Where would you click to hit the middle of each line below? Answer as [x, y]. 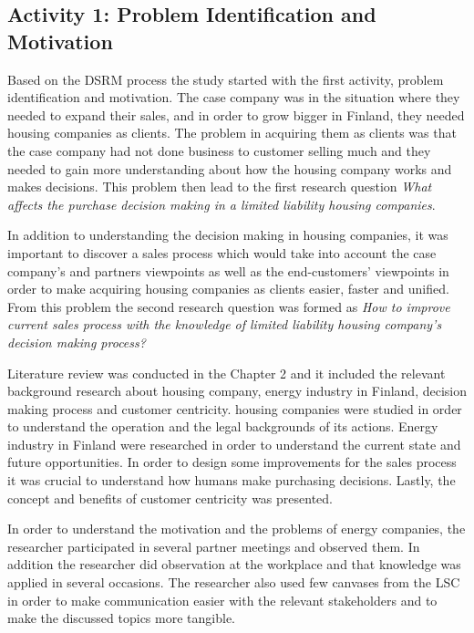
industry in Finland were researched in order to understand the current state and [234, 444]
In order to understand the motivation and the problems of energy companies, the [237, 529]
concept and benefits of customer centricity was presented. [170, 498]
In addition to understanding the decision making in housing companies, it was [228, 235]
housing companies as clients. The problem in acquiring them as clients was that [232, 133]
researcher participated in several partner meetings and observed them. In [214, 546]
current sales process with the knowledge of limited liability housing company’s [225, 324]
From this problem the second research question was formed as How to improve [229, 306]
